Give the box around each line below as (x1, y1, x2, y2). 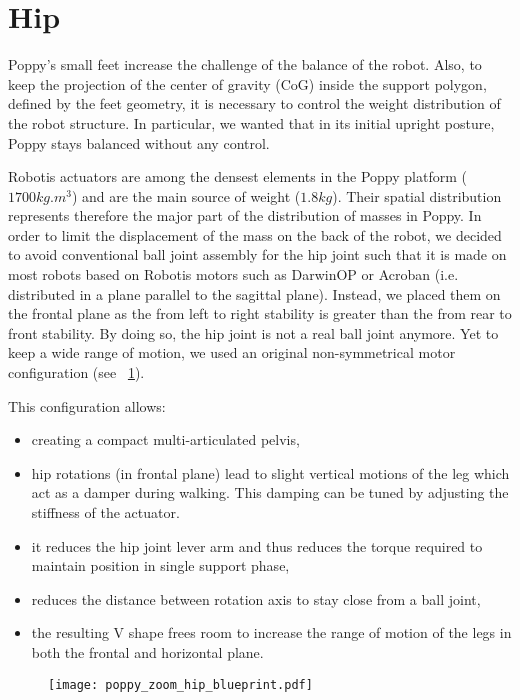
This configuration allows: (8, 395, 166, 416)
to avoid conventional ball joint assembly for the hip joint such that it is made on (8, 244, 507, 265)
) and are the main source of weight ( (71, 185, 301, 206)
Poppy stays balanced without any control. (8, 132, 270, 153)
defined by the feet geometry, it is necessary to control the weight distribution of (8, 93, 501, 114)
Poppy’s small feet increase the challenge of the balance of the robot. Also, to (8, 54, 482, 75)
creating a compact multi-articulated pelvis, (31, 429, 300, 450)
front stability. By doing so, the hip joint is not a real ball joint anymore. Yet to (8, 322, 499, 343)
